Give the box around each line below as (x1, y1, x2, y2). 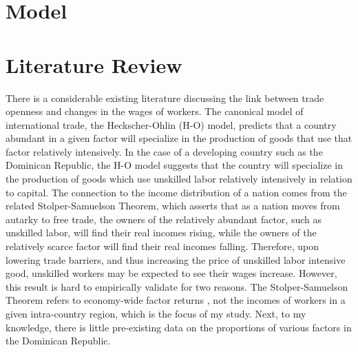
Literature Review (6, 50, 182, 79)
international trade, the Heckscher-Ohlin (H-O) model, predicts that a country (6, 117, 337, 132)
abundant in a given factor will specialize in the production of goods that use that (6, 131, 352, 145)
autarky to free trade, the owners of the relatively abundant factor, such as (6, 211, 322, 226)
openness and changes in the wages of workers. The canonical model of (6, 104, 304, 118)
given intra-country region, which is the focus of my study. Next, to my (6, 307, 306, 320)
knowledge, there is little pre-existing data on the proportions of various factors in (6, 320, 352, 334)
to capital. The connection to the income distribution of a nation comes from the (6, 185, 347, 199)
